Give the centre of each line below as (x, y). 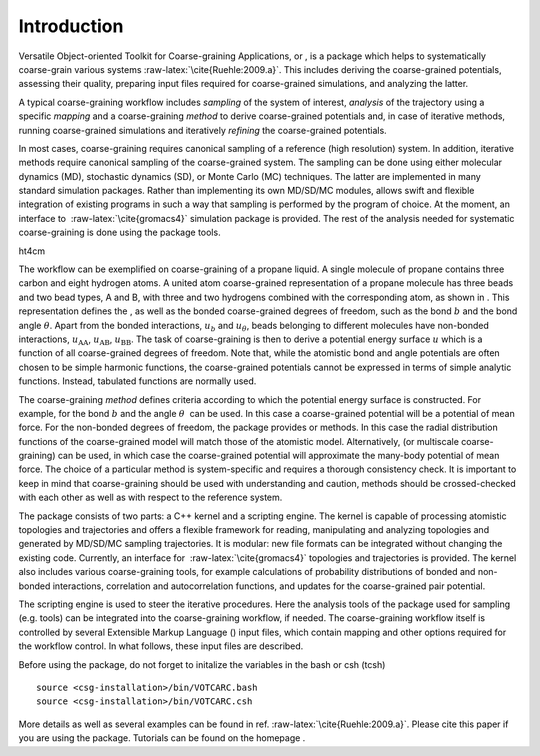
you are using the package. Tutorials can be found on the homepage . (162, 738)
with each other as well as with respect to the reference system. (150, 497)
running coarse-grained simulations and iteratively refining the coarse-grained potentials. (202, 130)
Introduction (71, 26)
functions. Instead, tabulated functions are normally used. (137, 381)
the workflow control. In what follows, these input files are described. (161, 646)
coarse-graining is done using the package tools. (119, 232)
